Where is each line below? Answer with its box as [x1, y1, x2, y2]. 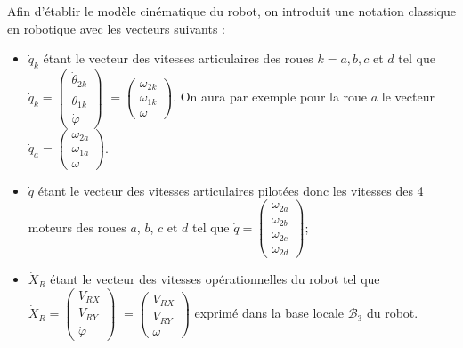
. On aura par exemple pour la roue [173, 87, 368, 106]
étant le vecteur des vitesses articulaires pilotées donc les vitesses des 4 [37, 181, 424, 199]
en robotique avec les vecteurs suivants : [7, 19, 225, 37]
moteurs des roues [28, 217, 126, 236]
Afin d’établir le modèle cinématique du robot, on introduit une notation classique [7, 2, 456, 20]
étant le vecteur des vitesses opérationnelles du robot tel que [50, 270, 380, 288]
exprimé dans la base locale [194, 303, 344, 322]
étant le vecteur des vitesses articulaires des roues [43, 49, 313, 68]
